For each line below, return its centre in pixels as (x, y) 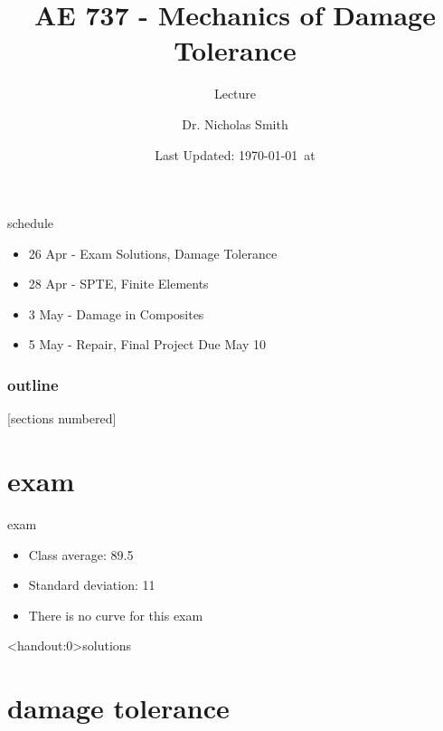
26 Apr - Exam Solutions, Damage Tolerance (153, 253)
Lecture (235, 94)
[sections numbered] (62, 418)
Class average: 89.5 (81, 554)
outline (33, 384)
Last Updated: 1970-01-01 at (235, 154)
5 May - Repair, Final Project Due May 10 (147, 344)
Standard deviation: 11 (92, 585)
